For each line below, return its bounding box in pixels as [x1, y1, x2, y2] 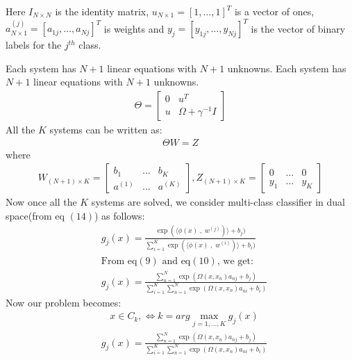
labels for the [6, 38, 62, 52]
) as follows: [94, 208, 145, 222]
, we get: [217, 256, 253, 267]
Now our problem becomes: [6, 295, 121, 309]
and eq [162, 256, 191, 267]
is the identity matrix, [55, 4, 149, 18]
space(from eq [6, 208, 65, 222]
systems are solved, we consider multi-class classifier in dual [91, 195, 345, 209]
